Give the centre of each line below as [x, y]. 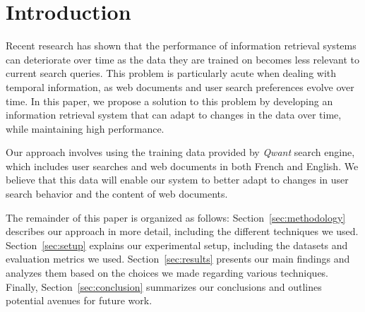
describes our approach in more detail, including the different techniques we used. [182, 231]
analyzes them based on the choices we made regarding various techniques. [167, 273]
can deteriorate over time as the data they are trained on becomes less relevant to [182, 59]
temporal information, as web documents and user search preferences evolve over [180, 86]
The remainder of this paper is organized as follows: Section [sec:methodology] [176, 217]
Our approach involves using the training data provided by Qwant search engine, [180, 152]
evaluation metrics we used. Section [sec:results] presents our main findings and [178, 259]
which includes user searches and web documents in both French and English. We [182, 166]
